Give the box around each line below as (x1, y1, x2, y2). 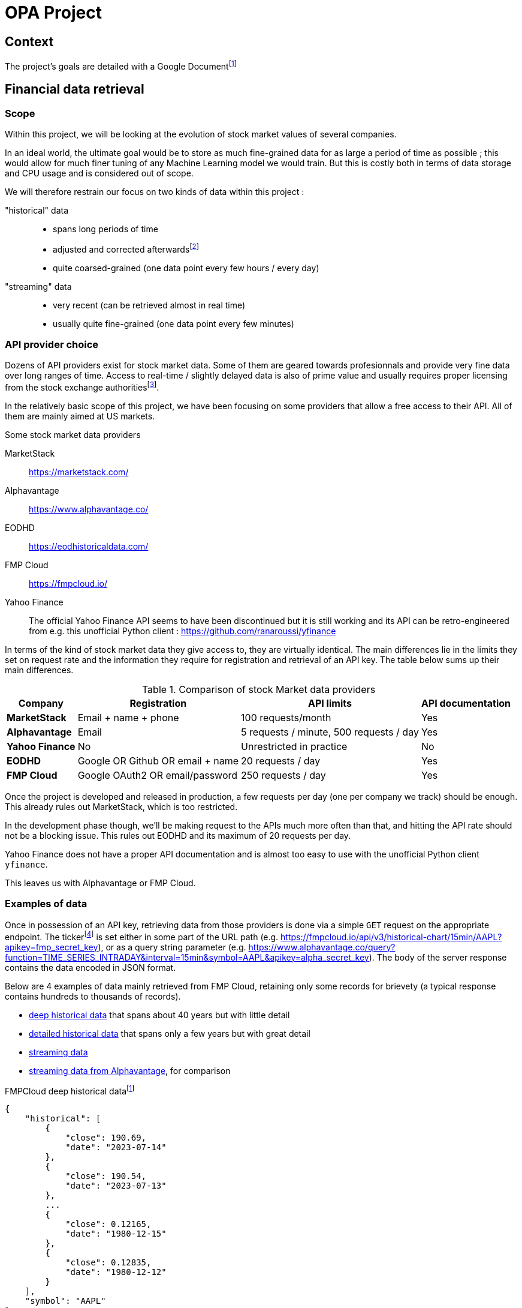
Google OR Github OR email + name (77, 755, 239, 767)
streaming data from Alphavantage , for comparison (29, 1065, 231, 1076)
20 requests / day (241, 755, 321, 767)
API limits (308, 697, 352, 710)
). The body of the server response (369, 952, 507, 962)
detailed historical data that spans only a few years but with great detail (29, 1028, 310, 1039)
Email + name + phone (77, 712, 179, 724)
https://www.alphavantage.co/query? (248, 941, 396, 952)
